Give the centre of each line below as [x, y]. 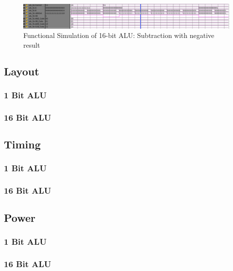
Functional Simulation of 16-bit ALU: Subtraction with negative [119, 35]
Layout [22, 71]
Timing [22, 144]
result [32, 45]
